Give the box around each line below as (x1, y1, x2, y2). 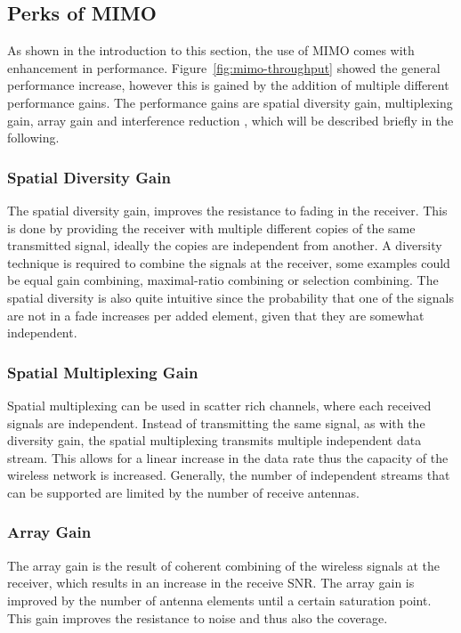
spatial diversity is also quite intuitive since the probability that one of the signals (7, 288, 454, 306)
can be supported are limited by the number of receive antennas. (7, 483, 360, 501)
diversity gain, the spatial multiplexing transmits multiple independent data (7, 431, 422, 450)
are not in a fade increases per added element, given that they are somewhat (7, 305, 425, 324)
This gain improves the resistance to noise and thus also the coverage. (7, 608, 388, 627)
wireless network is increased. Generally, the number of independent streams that (7, 466, 450, 484)
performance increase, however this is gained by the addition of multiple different (7, 76, 449, 94)
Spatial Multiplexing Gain (7, 361, 198, 383)
